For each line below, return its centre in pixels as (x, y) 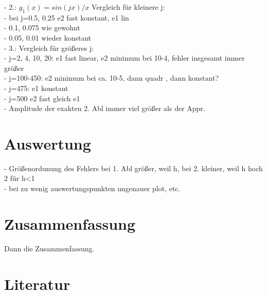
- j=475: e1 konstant (36, 88)
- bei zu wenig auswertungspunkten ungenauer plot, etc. (92, 188)
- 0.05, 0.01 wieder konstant (48, 37)
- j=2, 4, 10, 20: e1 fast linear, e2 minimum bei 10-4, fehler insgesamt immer (124, 58)
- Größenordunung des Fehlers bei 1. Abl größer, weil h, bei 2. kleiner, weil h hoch (133, 168)
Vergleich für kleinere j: (128, 7)
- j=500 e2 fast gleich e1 (42, 98)
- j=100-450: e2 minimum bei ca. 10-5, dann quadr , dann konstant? (112, 78)
